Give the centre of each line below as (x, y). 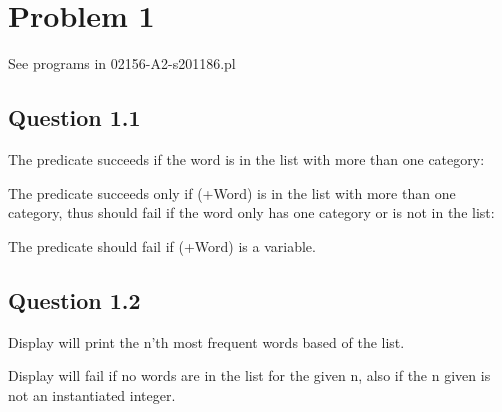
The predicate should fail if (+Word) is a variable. (162, 245)
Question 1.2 (74, 299)
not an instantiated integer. (92, 394)
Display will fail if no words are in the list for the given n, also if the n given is (249, 375)
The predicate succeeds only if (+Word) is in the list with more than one (232, 192)
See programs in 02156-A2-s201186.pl (122, 63)
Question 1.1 (74, 117)
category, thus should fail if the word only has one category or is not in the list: (251, 212)
